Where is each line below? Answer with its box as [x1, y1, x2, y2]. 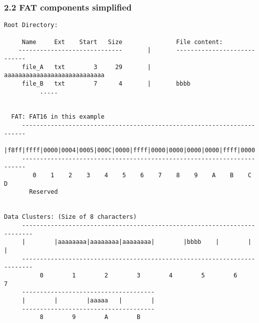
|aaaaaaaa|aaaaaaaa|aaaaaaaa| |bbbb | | [54, 238, 251, 246]
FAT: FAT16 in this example [11, 113, 105, 121]
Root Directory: [4, 22, 58, 29]
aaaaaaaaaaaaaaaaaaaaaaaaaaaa [4, 72, 105, 79]
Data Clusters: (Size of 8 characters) [4, 213, 137, 221]
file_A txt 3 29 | [22, 63, 151, 71]
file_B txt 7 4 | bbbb [22, 80, 191, 87]
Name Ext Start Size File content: [22, 38, 223, 46]
